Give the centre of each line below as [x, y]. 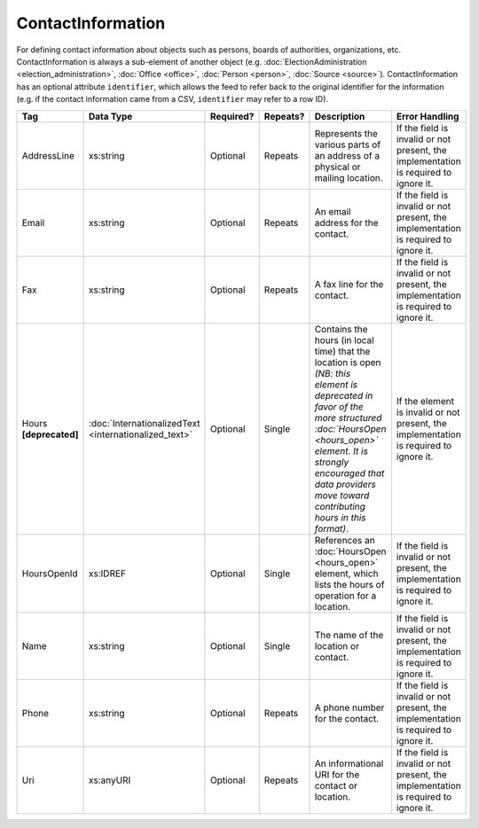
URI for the [337, 774]
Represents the [346, 133]
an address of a [347, 155]
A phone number [349, 707]
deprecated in [344, 395]
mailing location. [349, 177]
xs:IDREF [108, 574]
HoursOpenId [50, 574]
